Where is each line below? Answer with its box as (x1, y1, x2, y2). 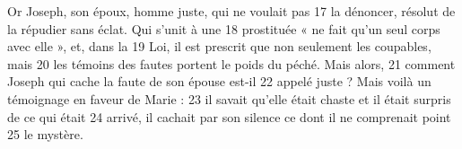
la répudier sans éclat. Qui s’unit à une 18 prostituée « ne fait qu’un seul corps (7, 19, 440, 38)
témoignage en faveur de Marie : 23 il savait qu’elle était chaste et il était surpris (7, 89, 451, 108)
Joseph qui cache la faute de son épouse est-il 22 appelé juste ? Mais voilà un (7, 72, 431, 91)
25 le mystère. (7, 125, 83, 144)
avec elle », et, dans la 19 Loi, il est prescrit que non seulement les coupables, (7, 37, 431, 56)
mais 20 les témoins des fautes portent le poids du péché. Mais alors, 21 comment (7, 54, 456, 73)
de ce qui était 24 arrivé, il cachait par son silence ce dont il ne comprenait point (7, 107, 451, 126)
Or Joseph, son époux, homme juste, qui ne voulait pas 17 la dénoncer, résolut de (7, 2, 456, 20)
